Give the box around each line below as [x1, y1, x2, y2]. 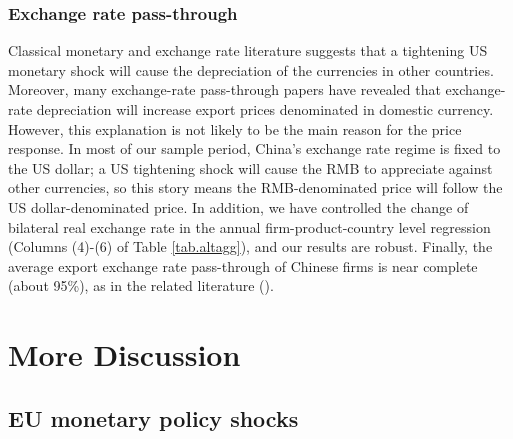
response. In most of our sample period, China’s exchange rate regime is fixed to [8, 138, 501, 159]
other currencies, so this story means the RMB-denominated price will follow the [8, 177, 503, 198]
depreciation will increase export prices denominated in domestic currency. [36, 99, 494, 119]
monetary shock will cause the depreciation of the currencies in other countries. [8, 59, 494, 80]
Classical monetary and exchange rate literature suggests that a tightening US [8, 40, 488, 61]
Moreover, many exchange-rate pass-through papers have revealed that [8, 79, 441, 100]
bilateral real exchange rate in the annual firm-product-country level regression [8, 216, 491, 237]
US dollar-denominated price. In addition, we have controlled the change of [8, 196, 469, 217]
